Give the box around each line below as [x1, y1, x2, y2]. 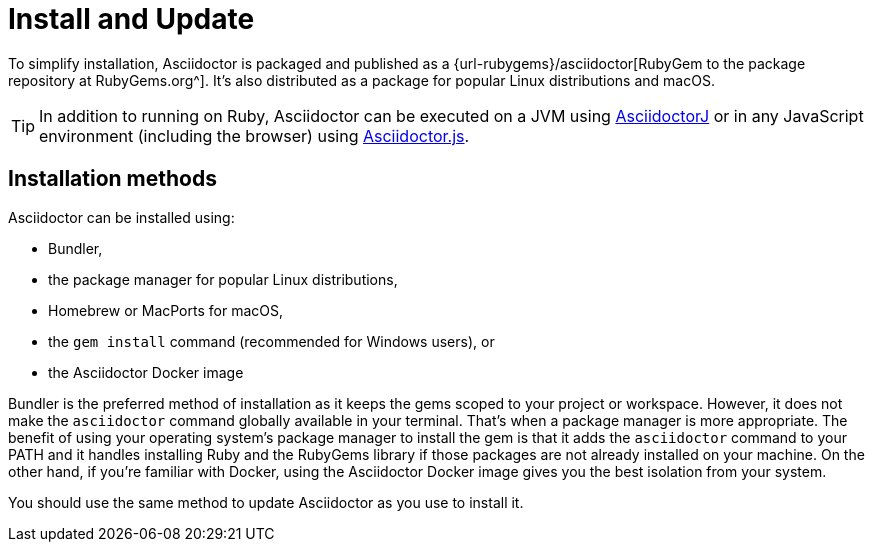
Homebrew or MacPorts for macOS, [48, 301, 283, 319]
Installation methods [8, 166, 217, 192]
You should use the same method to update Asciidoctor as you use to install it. [8, 493, 524, 511]
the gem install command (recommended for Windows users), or [48, 332, 495, 350]
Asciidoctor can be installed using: [8, 208, 235, 226]
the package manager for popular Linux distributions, [48, 270, 398, 288]
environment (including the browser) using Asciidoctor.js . [39, 125, 470, 146]
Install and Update [8, 2, 255, 36]
